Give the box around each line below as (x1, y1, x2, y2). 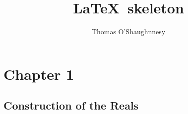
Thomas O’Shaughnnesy (91, 26, 166, 37)
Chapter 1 (3, 63, 74, 84)
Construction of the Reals (3, 98, 139, 113)
